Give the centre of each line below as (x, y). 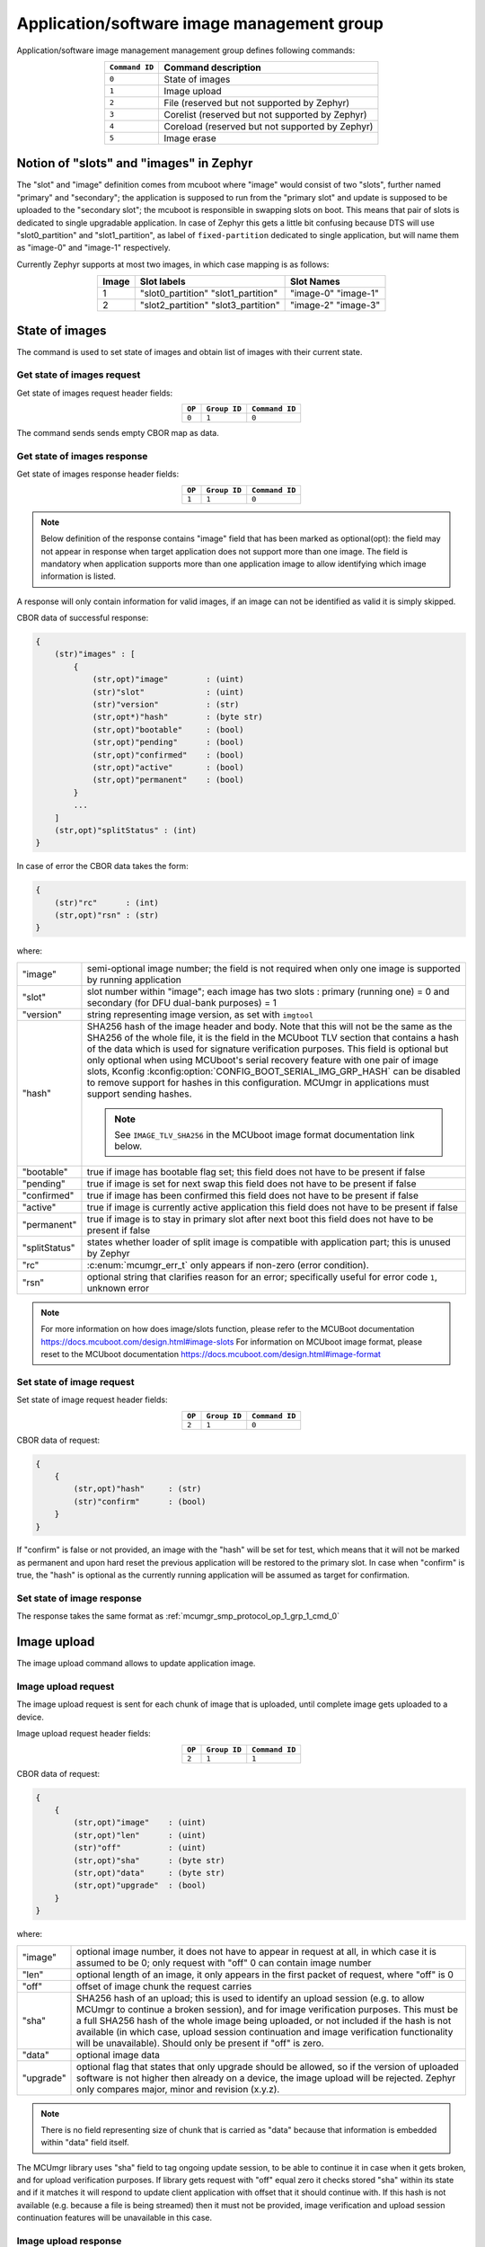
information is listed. (79, 576)
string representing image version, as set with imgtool (200, 1014)
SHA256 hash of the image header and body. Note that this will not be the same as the (269, 1026)
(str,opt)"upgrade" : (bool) (140, 1886)
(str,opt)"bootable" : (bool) (168, 729)
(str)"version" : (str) (166, 705)
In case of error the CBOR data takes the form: (102, 866)
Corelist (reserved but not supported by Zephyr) (265, 114)
